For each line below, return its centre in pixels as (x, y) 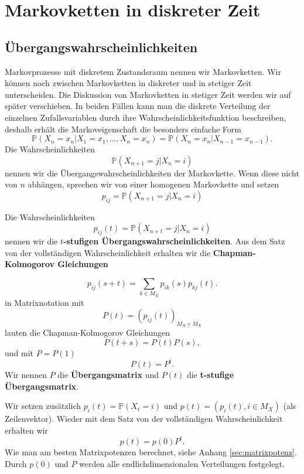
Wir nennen (26, 375)
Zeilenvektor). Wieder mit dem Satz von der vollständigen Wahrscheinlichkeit (144, 419)
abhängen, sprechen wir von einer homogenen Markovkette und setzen (153, 184)
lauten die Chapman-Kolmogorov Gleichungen (88, 333)
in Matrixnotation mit (45, 302)
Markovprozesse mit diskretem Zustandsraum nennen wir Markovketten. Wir (143, 71)
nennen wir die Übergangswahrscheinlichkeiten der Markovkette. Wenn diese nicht (152, 173)
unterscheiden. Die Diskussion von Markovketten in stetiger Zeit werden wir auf (148, 94)
